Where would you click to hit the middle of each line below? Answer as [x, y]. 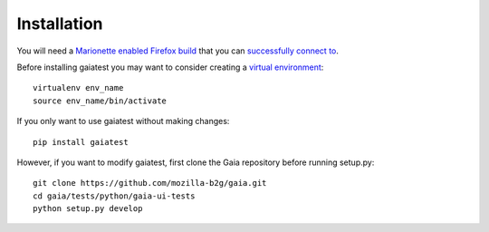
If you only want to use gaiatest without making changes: [123, 121]
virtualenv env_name [78, 88]
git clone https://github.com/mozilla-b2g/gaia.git [150, 183]
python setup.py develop [88, 209]
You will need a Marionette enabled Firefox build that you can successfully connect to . [178, 51]
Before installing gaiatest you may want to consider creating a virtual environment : [170, 67]
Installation [60, 24]
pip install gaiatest [81, 142]
